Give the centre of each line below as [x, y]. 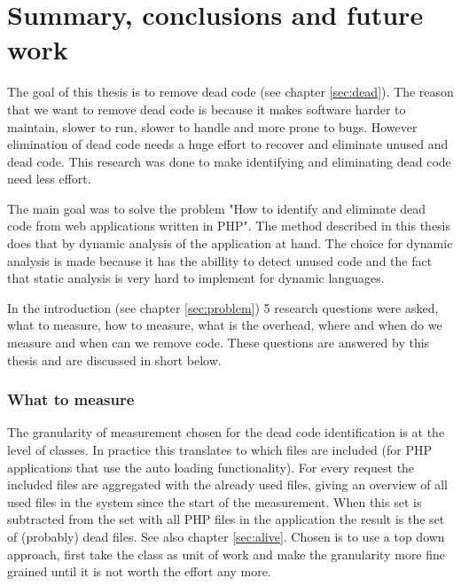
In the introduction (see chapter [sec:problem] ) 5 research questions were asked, [223, 307]
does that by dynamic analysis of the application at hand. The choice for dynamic [230, 243]
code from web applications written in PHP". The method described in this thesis [229, 226]
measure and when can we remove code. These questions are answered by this [219, 343]
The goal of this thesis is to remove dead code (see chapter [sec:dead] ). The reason [230, 92]
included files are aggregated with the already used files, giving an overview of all [227, 484]
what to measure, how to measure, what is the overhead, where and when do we [225, 325]
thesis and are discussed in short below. [114, 359]
